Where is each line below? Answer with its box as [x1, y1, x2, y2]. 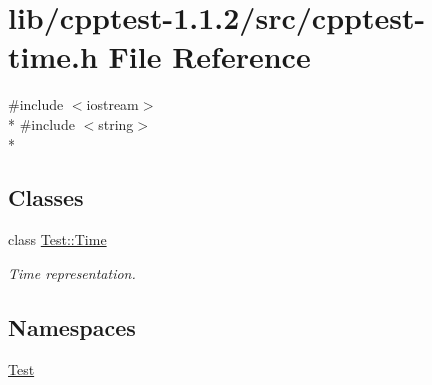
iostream [86, 94, 139, 115]
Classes [8, 182, 84, 213]
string [98, 113, 134, 134]
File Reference [108, 36, 311, 77]
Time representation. [8, 262, 136, 283]
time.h [8, 36, 98, 77]
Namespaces [8, 311, 136, 342]
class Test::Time [8, 229, 107, 250]
